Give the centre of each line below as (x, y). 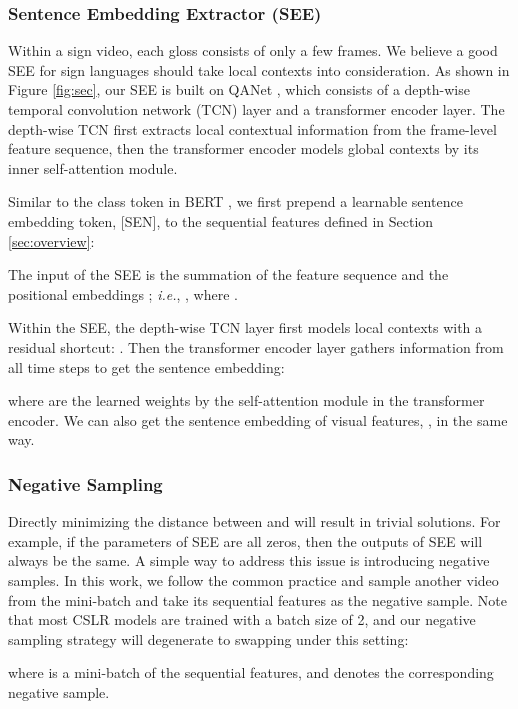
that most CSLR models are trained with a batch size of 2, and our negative (242, 619)
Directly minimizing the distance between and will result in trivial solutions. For (254, 521)
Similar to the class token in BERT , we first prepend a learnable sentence (235, 201)
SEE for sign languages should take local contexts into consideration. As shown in (259, 69)
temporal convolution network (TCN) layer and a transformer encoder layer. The (256, 109)
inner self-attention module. (93, 167)
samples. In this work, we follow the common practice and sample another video (253, 579)
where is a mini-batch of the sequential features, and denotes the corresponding (251, 672)
